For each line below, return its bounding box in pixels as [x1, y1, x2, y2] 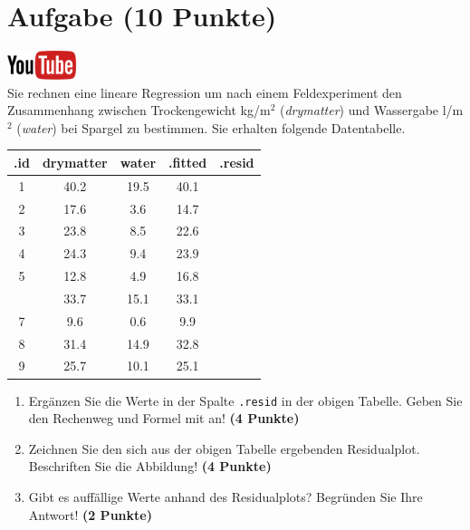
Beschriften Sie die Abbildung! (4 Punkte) [28, 457, 272, 476]
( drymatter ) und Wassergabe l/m [280, 101, 464, 120]
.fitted [168, 152, 207, 171]
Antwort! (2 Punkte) [28, 505, 152, 524]
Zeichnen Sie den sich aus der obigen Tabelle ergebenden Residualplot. [28, 438, 420, 458]
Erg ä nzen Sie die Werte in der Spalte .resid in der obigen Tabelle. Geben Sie [28, 390, 463, 410]
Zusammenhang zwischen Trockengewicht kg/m [7, 101, 271, 120]
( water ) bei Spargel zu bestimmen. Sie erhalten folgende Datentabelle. [16, 118, 406, 137]
